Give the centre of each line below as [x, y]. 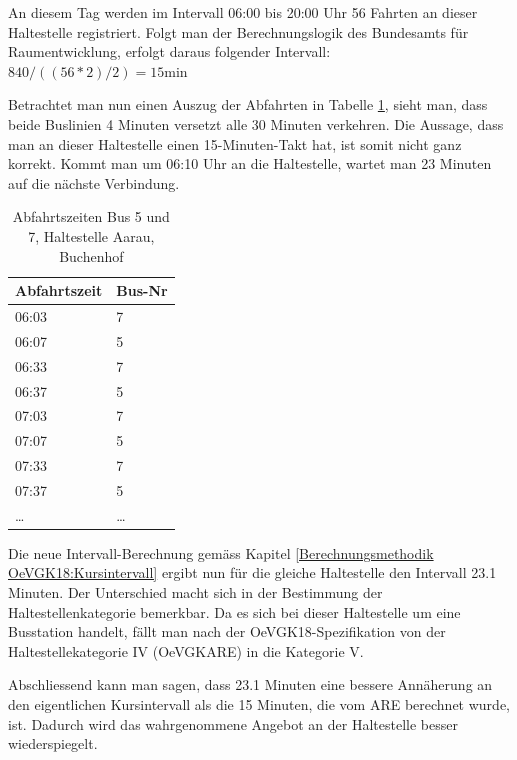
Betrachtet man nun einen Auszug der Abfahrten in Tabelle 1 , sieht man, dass [248, 104]
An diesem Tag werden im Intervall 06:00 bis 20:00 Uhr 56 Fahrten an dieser [243, 12]
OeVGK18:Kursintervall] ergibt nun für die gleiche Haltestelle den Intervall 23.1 [252, 572]
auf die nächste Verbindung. [94, 182]
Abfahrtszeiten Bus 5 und [91, 216]
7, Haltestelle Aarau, [91, 235]
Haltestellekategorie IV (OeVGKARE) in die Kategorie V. [186, 650]
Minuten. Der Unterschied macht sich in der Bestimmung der [195, 592]
